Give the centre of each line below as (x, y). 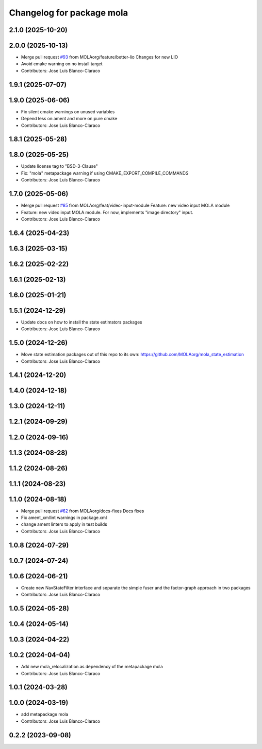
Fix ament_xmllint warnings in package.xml (64, 517)
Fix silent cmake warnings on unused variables (68, 111)
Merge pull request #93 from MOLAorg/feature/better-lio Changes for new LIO (99, 57)
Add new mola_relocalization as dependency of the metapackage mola (92, 667)
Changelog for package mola (68, 13)
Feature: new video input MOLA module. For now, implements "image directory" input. (107, 212)
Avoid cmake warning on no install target (62, 64)
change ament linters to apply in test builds (64, 524)
